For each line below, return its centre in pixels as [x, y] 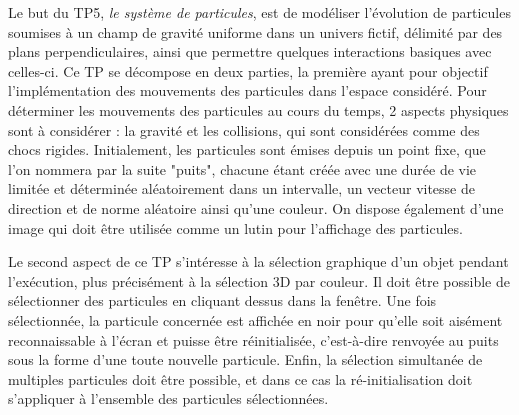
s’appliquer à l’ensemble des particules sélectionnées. [168, 398]
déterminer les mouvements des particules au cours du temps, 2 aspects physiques [258, 109]
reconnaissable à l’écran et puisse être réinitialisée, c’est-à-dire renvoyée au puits [253, 339]
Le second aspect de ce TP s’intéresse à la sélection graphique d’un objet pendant [258, 261]
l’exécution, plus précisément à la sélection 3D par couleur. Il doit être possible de [259, 280]
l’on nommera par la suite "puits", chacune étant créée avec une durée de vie [242, 168]
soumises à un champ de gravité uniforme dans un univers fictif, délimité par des [255, 31]
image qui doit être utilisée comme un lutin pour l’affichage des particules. [235, 227]
